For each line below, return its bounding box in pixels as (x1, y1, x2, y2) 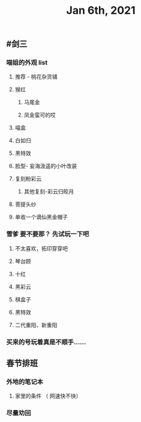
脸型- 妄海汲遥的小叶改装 (14, 163, 77, 170)
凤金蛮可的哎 (23, 112, 56, 119)
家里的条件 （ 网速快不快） (14, 393, 82, 400)
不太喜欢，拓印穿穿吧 (14, 244, 68, 252)
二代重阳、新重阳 (14, 321, 58, 328)
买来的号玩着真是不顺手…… (6, 337, 86, 346)
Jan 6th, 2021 (66, 4, 136, 17)
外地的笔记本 (6, 378, 44, 386)
